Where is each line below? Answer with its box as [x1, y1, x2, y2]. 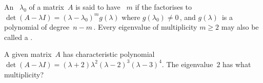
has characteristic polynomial [63, 49, 155, 59]
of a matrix [29, 2, 64, 12]
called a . [4, 31, 33, 42]
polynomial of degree [4, 22, 70, 32]
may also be [221, 22, 259, 32]
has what [222, 58, 251, 69]
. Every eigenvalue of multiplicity [93, 22, 197, 32]
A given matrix [4, 49, 52, 59]
